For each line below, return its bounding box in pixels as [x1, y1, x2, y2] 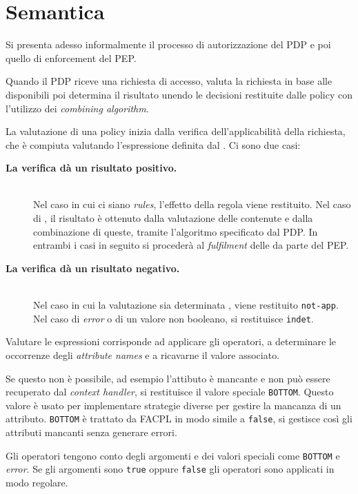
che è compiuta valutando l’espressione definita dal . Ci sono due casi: [6, 137, 301, 152]
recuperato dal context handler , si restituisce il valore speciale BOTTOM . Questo [6, 384, 334, 399]
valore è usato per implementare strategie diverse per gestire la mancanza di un [6, 398, 341, 412]
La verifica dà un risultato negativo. [6, 260, 180, 275]
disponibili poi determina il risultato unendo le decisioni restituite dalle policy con [6, 87, 352, 101]
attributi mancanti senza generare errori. [6, 425, 177, 440]
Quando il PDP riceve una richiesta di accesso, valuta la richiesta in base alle [6, 74, 332, 88]
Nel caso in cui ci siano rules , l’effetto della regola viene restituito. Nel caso [33, 197, 351, 212]
